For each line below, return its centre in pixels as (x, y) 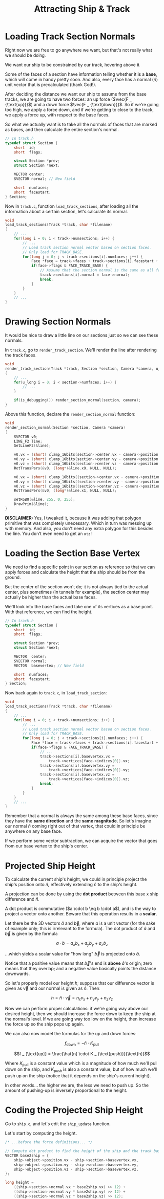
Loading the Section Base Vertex (73, 553)
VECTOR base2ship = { (27, 1155)
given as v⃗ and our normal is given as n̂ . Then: (53, 988)
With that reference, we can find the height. (49, 612)
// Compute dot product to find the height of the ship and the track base (84, 1151)
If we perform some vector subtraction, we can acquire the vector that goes (81, 841)
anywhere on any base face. (34, 831)
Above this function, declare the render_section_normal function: (70, 414)
